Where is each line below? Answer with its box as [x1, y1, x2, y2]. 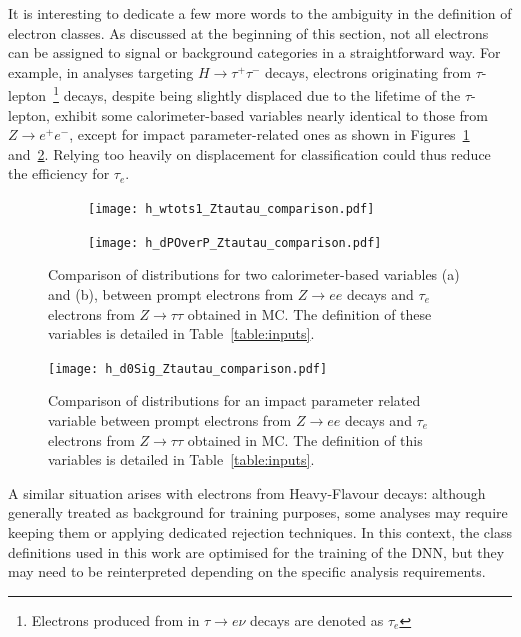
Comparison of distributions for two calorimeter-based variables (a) [48, 264, 460, 285]
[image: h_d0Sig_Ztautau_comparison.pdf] [48, 361, 328, 376]
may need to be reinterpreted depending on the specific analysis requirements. [8, 561, 486, 582]
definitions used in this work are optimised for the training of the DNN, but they [8, 541, 505, 562]
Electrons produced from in [31, 609, 200, 630]
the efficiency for [8, 163, 110, 184]
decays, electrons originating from [265, 61, 472, 82]
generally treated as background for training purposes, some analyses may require [8, 502, 508, 523]
